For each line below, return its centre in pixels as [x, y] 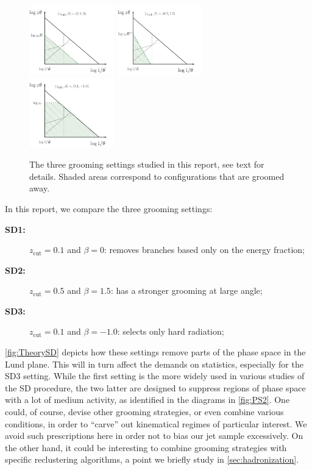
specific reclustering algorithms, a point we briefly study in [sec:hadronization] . [152, 459]
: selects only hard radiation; [171, 331]
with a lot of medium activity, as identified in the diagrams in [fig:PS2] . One [147, 400]
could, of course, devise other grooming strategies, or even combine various [144, 412]
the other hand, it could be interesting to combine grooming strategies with [146, 447]
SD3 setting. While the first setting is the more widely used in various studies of [155, 376]
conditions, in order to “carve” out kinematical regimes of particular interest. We [156, 423]
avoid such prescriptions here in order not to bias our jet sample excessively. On [154, 436]
